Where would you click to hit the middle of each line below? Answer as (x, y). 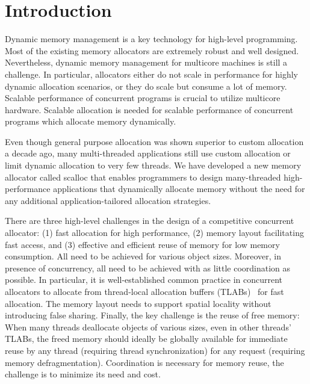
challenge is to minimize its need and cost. (83, 374)
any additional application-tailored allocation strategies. (108, 200)
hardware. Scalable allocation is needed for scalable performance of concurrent (149, 109)
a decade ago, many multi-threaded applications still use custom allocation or (148, 153)
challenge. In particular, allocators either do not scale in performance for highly (151, 74)
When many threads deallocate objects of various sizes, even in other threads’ (148, 327)
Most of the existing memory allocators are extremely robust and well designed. (152, 50)
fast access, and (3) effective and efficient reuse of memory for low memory (142, 244)
